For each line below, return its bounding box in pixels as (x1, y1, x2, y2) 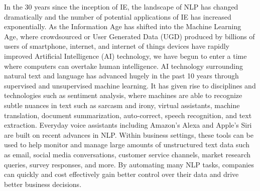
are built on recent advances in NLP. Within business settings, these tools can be (4, 129, 253, 140)
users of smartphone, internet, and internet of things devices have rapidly (4, 41, 229, 51)
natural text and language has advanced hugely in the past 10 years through (4, 70, 239, 81)
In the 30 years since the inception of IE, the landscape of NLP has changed (4, 2, 238, 12)
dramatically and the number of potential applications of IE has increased (4, 11, 231, 22)
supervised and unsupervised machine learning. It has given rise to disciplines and (4, 80, 256, 90)
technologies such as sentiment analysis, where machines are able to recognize (4, 90, 242, 101)
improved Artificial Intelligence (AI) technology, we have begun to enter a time (4, 50, 247, 61)
